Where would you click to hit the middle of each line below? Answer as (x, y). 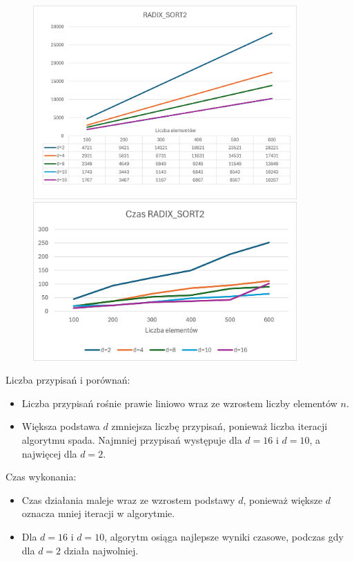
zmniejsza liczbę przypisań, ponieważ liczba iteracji (219, 426)
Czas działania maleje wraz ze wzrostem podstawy (128, 499)
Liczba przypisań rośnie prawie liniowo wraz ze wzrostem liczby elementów (179, 403)
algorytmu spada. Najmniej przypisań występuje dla (132, 440)
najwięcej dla (49, 453)
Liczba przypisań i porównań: (68, 380)
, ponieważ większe (283, 499)
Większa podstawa (61, 426)
